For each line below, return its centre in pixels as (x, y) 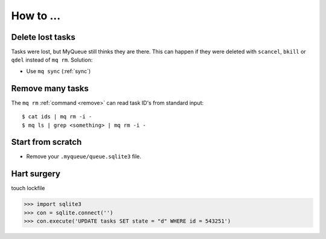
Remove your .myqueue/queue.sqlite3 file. (84, 156)
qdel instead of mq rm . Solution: (52, 60)
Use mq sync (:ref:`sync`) (59, 71)
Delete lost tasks (43, 37)
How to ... (36, 16)
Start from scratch (46, 142)
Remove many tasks (50, 88)
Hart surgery (36, 174)
